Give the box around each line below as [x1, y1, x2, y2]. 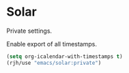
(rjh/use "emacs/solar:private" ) [6, 59, 102, 66]
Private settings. [6, 27, 53, 35]
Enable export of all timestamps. [6, 40, 97, 48]
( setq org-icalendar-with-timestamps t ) [6, 53, 124, 60]
